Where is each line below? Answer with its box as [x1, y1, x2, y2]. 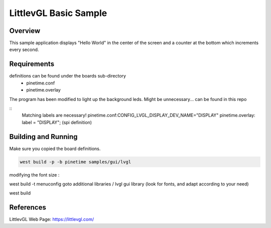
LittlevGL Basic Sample [9, 7, 107, 18]
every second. [9, 46, 39, 52]
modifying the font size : [9, 171, 60, 177]
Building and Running [9, 132, 78, 141]
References [9, 203, 46, 212]
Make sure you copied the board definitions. [9, 145, 101, 151]
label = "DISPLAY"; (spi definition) [22, 119, 92, 125]
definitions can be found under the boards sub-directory [9, 73, 126, 79]
